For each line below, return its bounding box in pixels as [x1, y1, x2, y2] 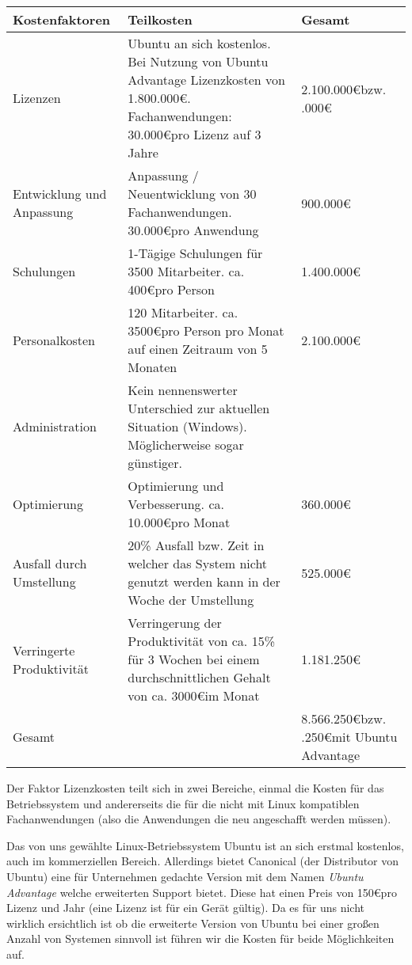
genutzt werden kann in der [128, 572, 280, 591]
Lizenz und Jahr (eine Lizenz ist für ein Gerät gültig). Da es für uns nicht [6, 899, 364, 916]
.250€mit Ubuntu [301, 728, 398, 746]
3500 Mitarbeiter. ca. [128, 262, 245, 280]
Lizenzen [13, 89, 61, 107]
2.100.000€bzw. [301, 79, 387, 98]
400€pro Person [128, 280, 215, 298]
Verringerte [13, 640, 75, 659]
